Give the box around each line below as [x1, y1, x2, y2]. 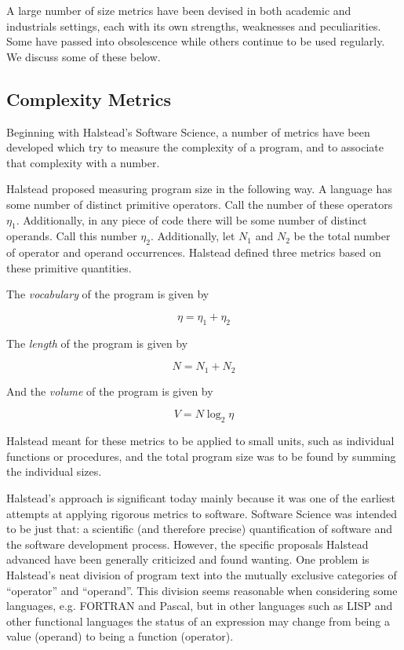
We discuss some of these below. [6, 48, 161, 64]
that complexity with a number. [6, 154, 160, 170]
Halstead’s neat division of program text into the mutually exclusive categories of [6, 566, 397, 582]
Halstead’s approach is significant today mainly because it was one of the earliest [6, 489, 396, 506]
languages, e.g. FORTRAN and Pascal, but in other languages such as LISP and [6, 597, 393, 614]
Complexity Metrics [6, 86, 172, 111]
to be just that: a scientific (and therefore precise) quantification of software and [6, 520, 393, 537]
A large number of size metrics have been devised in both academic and [6, 2, 351, 18]
